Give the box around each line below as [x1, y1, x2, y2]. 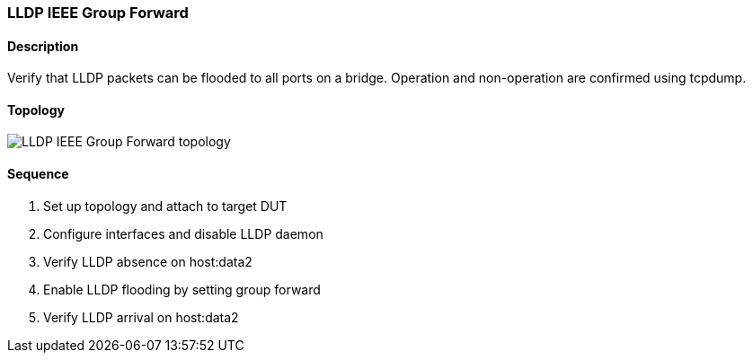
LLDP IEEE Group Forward [7, 4, 189, 22]
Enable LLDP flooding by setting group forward [43, 281, 321, 297]
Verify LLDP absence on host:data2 [43, 253, 252, 269]
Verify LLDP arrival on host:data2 [43, 309, 239, 325]
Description [7, 38, 79, 54]
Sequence [7, 166, 69, 182]
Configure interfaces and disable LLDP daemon [43, 225, 323, 241]
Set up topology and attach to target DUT [43, 198, 288, 214]
